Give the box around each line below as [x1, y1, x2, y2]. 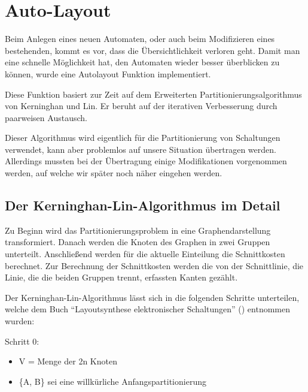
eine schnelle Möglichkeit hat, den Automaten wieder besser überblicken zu [5, 56, 280, 68]
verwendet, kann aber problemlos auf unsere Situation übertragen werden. [5, 143, 276, 155]
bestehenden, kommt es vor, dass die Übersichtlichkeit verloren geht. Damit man [5, 44, 300, 56]
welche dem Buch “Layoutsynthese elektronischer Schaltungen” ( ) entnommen [5, 303, 291, 315]
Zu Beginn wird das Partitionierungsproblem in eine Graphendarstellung [5, 224, 271, 236]
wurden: [5, 315, 35, 327]
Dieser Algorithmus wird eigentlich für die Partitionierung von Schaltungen [5, 131, 280, 144]
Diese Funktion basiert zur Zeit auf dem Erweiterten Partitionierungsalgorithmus [5, 88, 302, 100]
